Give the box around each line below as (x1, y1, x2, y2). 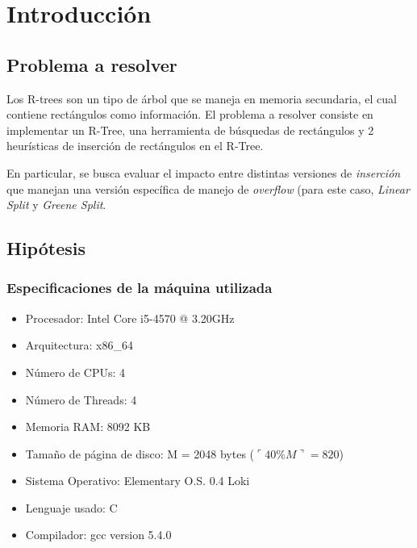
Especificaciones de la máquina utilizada (6, 278, 273, 298)
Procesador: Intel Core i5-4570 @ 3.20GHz (25, 309, 235, 326)
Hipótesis (6, 236, 85, 261)
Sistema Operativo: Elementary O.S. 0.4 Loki (25, 472, 250, 489)
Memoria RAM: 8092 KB (25, 418, 151, 435)
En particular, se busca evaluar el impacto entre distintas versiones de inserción (6, 164, 401, 181)
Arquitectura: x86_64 (25, 337, 133, 353)
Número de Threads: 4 (25, 391, 137, 408)
